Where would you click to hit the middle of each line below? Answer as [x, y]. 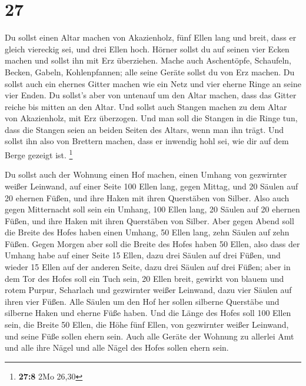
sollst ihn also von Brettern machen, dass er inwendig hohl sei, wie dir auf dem [147, 141]
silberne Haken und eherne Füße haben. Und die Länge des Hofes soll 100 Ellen [148, 313]
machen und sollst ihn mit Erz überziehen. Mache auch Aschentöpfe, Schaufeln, [148, 60]
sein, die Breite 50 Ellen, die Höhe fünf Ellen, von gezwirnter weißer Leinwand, [147, 325]
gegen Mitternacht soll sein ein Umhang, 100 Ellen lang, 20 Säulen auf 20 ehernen [152, 209]
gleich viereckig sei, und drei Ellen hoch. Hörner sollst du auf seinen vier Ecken [147, 49]
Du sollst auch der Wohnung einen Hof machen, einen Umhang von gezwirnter [146, 174]
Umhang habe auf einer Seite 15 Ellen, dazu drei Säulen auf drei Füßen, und [143, 255]
